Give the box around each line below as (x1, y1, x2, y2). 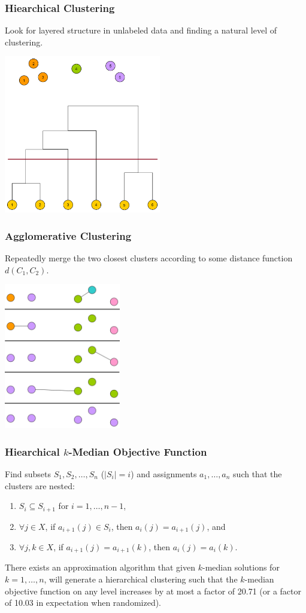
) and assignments (131, 467, 197, 480)
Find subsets (5, 467, 51, 480)
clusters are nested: (5, 479, 75, 492)
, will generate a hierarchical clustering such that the (44, 573, 238, 585)
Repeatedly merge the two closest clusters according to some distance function (5, 251, 293, 264)
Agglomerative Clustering (5, 228, 132, 243)
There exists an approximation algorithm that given (5, 561, 196, 574)
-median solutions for (202, 561, 280, 574)
